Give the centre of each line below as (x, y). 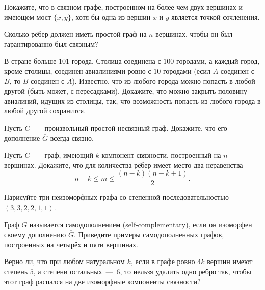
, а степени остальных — (73, 271)
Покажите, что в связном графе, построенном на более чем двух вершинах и (123, 7)
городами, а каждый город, (218, 61)
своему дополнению (35, 234)
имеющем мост (28, 17)
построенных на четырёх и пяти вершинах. (71, 244)
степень (16, 271)
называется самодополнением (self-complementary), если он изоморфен (141, 224)
